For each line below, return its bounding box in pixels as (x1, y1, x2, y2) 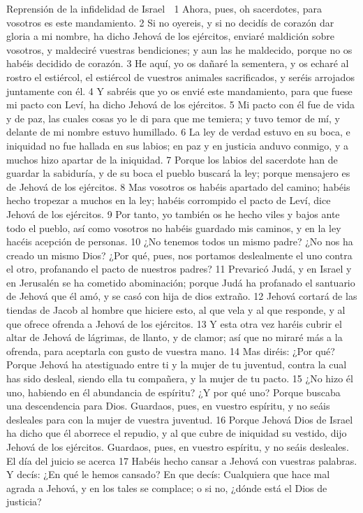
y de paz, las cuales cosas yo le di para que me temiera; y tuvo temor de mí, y (6, 110, 340, 125)
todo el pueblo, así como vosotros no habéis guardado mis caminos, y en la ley (6, 220, 341, 235)
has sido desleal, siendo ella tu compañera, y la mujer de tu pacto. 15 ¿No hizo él (6, 371, 353, 386)
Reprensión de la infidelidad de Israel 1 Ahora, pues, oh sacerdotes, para (6, 1, 322, 15)
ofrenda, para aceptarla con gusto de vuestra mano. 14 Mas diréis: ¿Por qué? (6, 343, 335, 358)
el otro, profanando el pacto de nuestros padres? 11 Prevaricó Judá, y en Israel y (6, 261, 352, 276)
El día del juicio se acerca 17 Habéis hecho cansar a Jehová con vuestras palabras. (6, 453, 357, 468)
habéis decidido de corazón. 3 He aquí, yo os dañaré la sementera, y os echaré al (6, 56, 349, 71)
